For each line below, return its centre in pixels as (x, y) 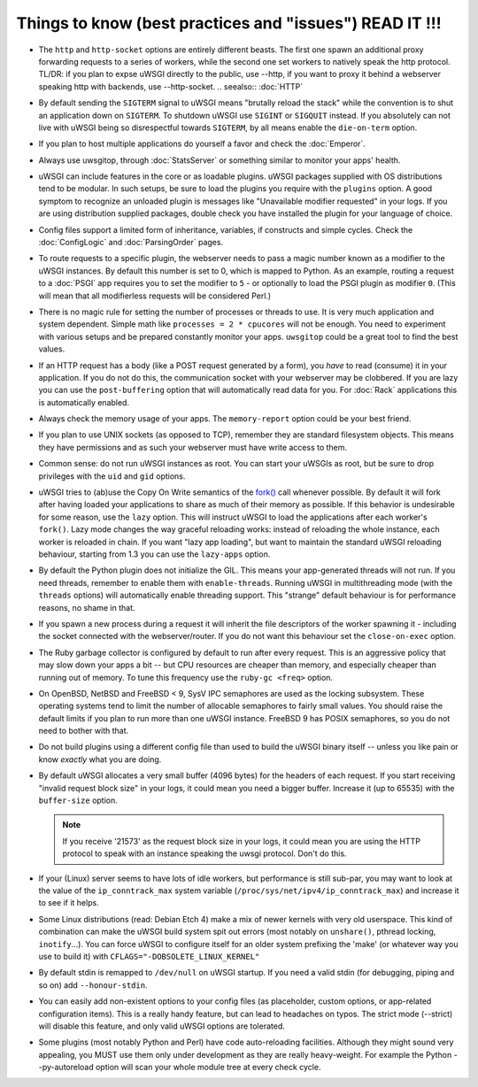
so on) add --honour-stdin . (93, 985)
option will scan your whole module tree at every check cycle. (208, 1068)
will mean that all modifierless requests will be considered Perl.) (155, 296)
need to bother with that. (84, 731)
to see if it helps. (69, 903)
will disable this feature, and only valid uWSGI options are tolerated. (162, 1026)
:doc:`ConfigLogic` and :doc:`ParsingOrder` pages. (131, 243)
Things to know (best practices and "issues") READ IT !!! (229, 23)
